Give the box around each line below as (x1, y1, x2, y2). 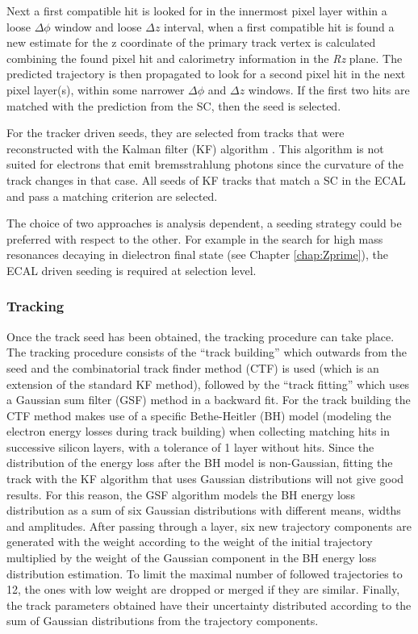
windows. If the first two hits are (248, 81, 410, 98)
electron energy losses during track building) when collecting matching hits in (6, 423, 390, 440)
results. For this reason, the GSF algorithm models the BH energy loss (6, 486, 355, 503)
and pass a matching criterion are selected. (6, 187, 218, 204)
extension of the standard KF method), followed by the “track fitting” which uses (6, 375, 410, 392)
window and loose (54, 18, 142, 35)
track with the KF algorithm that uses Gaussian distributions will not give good (6, 470, 404, 487)
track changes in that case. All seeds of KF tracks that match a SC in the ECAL (6, 171, 406, 188)
